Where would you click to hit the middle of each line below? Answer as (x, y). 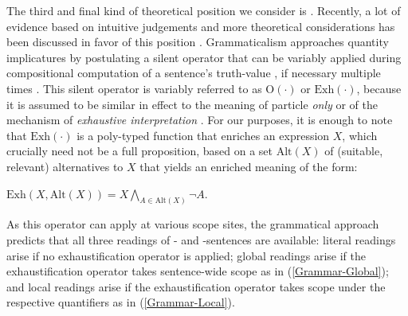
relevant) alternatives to (65, 166)
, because (379, 88)
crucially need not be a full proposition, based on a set (139, 151)
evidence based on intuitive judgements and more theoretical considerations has (201, 26)
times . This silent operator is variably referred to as (134, 88)
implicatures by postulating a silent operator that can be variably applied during (204, 57)
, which (360, 135)
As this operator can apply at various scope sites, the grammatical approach (193, 224)
